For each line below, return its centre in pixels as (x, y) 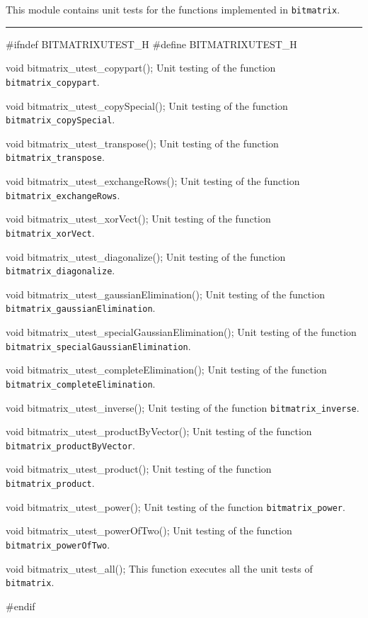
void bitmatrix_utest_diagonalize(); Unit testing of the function (146, 256)
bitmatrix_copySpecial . (61, 119)
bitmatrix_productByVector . (70, 445)
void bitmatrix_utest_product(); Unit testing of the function (139, 469)
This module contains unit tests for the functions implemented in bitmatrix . (173, 9)
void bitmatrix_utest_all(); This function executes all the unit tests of (159, 568)
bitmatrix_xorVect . (50, 232)
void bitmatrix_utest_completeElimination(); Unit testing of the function (166, 370)
